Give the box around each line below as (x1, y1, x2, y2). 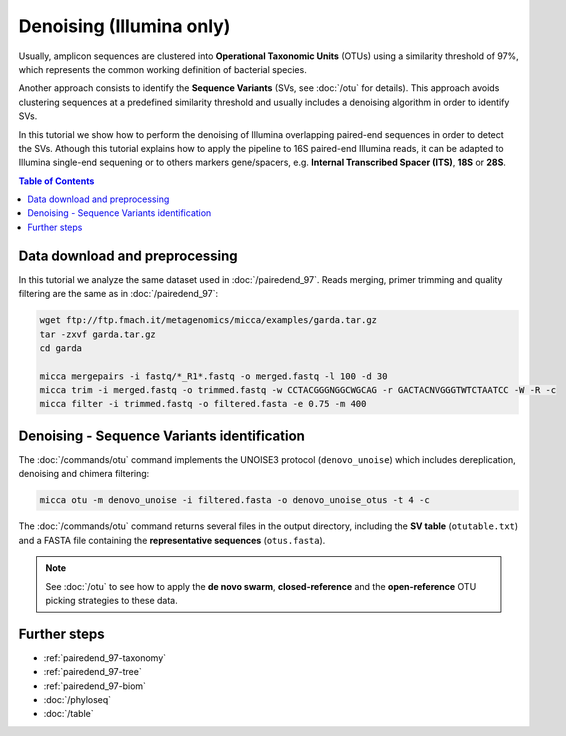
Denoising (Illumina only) (18, 15, 231, 37)
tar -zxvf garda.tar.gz (39, 328, 157, 340)
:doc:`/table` (43, 708, 94, 720)
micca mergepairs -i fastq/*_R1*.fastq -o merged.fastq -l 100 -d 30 (39, 370, 388, 382)
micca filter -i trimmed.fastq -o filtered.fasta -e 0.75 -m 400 (39, 398, 367, 410)
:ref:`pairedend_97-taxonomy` (43, 651, 167, 664)
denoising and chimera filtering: (18, 468, 150, 480)
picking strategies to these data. (45, 594, 179, 606)
